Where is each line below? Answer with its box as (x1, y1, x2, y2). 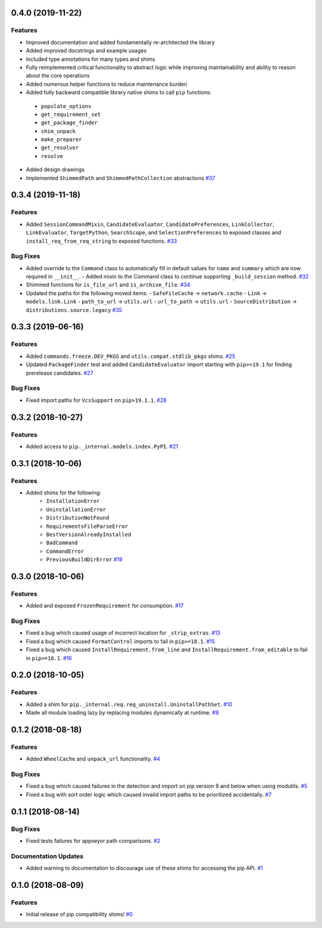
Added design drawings (26, 166, 85, 173)
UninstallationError (46, 506, 107, 513)
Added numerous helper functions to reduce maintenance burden (26, 81, 187, 88)
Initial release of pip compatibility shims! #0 (26, 911, 133, 918)
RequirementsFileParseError (46, 522, 128, 530)
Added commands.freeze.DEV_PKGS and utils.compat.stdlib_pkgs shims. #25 (26, 352, 236, 360)
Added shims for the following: (26, 489, 101, 496)
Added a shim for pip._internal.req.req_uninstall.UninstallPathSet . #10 (26, 701, 233, 708)
